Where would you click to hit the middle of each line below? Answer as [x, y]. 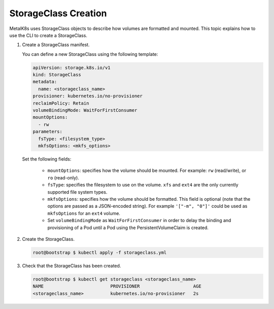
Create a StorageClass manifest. [56, 45]
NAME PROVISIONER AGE [117, 286]
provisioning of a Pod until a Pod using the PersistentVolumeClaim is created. [128, 227]
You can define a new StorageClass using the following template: [90, 54]
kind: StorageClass [57, 75]
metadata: [45, 82]
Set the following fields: [47, 159]
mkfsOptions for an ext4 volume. [84, 213]
